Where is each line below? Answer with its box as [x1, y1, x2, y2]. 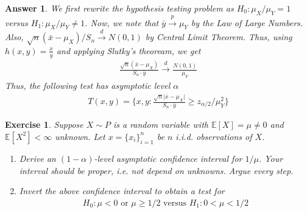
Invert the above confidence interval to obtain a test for [19, 184, 225, 197]
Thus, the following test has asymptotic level [5, 79, 171, 91]
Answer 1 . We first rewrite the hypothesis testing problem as [5, 2, 234, 14]
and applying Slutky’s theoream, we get [56, 44, 201, 57]
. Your [258, 152, 283, 164]
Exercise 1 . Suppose [5, 118, 83, 131]
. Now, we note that [85, 16, 159, 29]
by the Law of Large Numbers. [191, 16, 303, 29]
